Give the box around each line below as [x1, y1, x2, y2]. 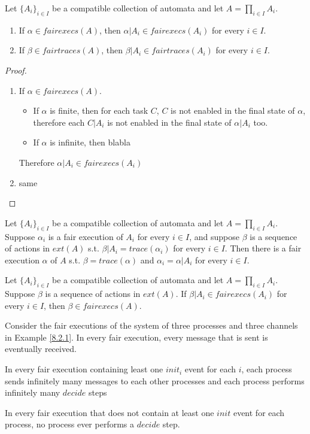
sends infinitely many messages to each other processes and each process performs [5, 374, 305, 387]
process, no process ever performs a [5, 418, 134, 430]
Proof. [5, 63, 27, 76]
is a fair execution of [48, 230, 123, 242]
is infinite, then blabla [50, 136, 130, 148]
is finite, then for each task [50, 104, 148, 117]
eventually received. [5, 342, 77, 355]
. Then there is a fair [224, 242, 302, 254]
